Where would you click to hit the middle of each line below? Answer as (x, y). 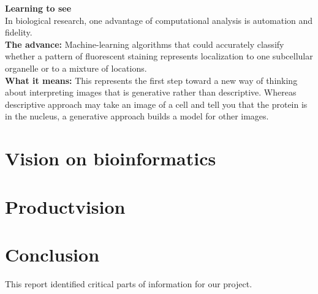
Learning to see (38, 8)
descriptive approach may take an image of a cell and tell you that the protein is (156, 104)
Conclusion (52, 254)
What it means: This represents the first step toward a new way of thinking (151, 80)
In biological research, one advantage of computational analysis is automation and (159, 20)
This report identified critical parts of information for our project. (129, 283)
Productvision (65, 206)
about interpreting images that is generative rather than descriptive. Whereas (151, 92)
